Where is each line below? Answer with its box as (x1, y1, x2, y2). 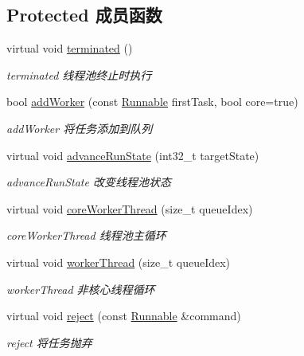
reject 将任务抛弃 (6, 334, 92, 350)
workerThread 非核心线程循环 (6, 280, 155, 297)
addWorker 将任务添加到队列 (6, 119, 153, 136)
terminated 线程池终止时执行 (6, 66, 152, 83)
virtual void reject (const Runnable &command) (6, 307, 241, 324)
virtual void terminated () (6, 40, 133, 57)
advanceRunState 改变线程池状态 (6, 174, 171, 190)
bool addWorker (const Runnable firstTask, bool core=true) (6, 93, 298, 110)
